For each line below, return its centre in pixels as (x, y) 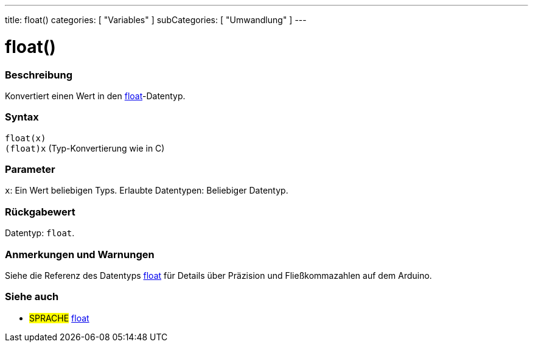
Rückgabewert (40, 212)
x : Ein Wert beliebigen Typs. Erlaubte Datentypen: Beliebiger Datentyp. (147, 191)
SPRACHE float (59, 318)
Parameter (30, 169)
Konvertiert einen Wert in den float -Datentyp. (95, 96)
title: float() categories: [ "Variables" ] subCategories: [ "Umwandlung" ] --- (156, 20)
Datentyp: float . (40, 233)
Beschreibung (39, 75)
